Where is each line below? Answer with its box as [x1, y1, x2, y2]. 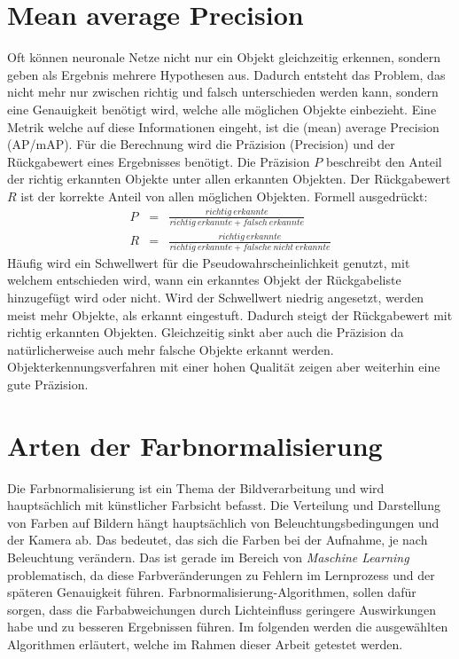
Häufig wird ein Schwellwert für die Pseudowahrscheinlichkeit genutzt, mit [7, 253, 410, 271]
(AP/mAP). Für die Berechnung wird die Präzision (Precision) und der [7, 135, 395, 153]
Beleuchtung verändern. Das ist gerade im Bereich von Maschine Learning [7, 548, 409, 567]
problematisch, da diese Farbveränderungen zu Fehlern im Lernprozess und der [7, 565, 435, 584]
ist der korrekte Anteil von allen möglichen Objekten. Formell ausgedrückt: [20, 186, 428, 205]
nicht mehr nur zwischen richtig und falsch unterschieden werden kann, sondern [7, 82, 439, 101]
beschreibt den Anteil [325, 152, 442, 170]
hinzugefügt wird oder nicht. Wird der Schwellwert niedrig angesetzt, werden [7, 287, 424, 306]
